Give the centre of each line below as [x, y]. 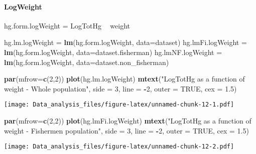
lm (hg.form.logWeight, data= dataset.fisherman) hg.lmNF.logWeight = [113, 52]
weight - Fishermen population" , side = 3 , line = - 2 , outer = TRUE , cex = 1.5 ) [126, 130]
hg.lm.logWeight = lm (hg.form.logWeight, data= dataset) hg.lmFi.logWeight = [125, 42]
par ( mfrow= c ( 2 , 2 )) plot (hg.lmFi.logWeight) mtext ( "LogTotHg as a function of [128, 121]
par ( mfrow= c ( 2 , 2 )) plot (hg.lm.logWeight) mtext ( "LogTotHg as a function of [124, 79]
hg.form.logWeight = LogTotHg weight [67, 25]
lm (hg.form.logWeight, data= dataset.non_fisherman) [87, 62]
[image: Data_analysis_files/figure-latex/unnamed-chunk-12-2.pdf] [119, 147]
